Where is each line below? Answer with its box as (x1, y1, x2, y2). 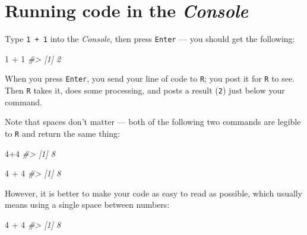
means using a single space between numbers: (5, 198, 170, 211)
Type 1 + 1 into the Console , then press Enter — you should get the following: (5, 33, 295, 45)
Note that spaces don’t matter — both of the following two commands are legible (5, 115, 301, 128)
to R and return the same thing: (5, 127, 121, 139)
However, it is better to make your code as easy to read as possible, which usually (5, 186, 303, 199)
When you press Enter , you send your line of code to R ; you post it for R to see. (5, 72, 295, 85)
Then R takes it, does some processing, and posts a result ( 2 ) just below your (5, 84, 285, 96)
